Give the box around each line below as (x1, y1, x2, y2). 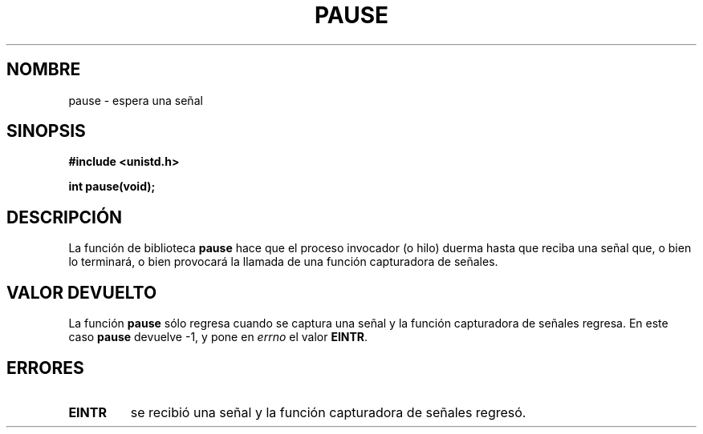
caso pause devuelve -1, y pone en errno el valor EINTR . (68, 330, 368, 344)
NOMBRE (6, 59, 81, 80)
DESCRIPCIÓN (6, 207, 123, 227)
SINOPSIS (6, 121, 86, 142)
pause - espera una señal (68, 93, 203, 107)
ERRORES (6, 357, 84, 378)
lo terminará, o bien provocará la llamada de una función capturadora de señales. (68, 255, 498, 269)
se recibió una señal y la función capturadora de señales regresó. (130, 404, 526, 420)
